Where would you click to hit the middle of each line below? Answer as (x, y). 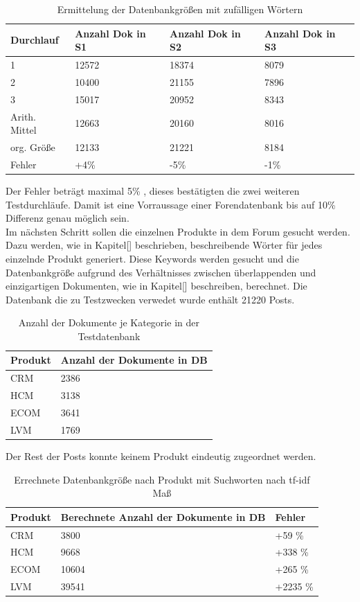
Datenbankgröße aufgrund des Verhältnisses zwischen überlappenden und (161, 272)
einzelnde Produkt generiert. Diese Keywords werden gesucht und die (152, 258)
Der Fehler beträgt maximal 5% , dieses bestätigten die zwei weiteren (153, 190)
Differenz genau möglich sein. (67, 218)
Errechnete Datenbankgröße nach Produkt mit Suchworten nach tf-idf (162, 479)
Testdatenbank (109, 336)
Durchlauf (35, 40)
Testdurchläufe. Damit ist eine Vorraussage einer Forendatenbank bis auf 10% (171, 204)
